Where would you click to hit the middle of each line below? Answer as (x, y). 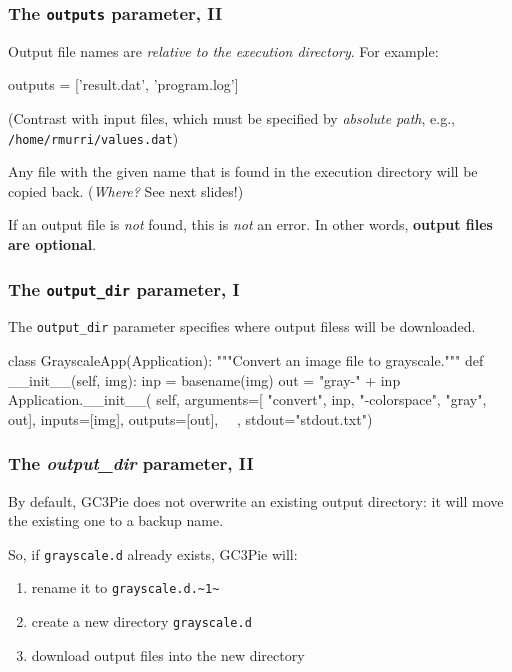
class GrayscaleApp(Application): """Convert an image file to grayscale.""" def (246, 360)
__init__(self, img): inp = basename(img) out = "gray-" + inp (204, 379)
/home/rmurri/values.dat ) (93, 137)
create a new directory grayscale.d (141, 621)
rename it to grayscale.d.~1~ (125, 587)
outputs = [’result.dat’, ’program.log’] (123, 84)
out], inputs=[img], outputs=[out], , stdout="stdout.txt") (190, 418)
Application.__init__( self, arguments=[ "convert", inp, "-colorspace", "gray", (247, 399)
